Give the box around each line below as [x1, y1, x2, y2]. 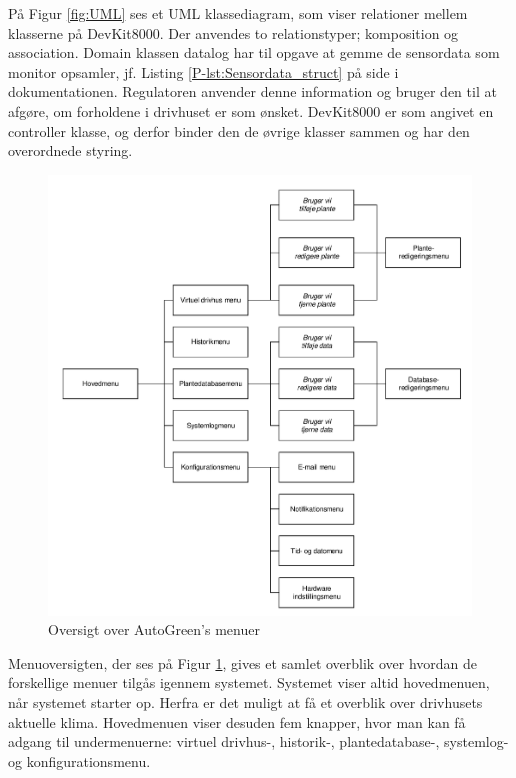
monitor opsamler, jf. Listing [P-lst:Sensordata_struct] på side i [8, 61, 399, 82]
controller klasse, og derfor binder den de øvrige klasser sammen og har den [8, 120, 470, 141]
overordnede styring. [8, 140, 133, 161]
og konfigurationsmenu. [8, 750, 151, 771]
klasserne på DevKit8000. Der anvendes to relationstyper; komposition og [8, 22, 459, 43]
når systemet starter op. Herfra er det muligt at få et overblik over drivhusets [8, 691, 483, 712]
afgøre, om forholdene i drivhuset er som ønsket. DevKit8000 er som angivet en [8, 100, 494, 121]
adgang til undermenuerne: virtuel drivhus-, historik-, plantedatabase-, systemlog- [8, 731, 509, 752]
